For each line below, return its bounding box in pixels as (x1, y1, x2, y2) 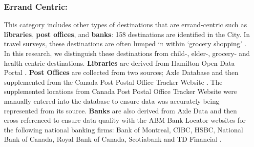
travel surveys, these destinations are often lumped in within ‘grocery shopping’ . (4, 38, 247, 49)
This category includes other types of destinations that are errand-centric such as (4, 19, 247, 30)
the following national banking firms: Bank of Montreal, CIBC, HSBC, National (4, 124, 243, 134)
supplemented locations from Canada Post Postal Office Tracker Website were (4, 86, 237, 96)
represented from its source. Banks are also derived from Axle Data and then (4, 105, 237, 115)
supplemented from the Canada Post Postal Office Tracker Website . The (4, 76, 223, 87)
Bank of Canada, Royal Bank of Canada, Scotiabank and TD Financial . (4, 134, 222, 144)
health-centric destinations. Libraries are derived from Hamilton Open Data (4, 57, 235, 68)
